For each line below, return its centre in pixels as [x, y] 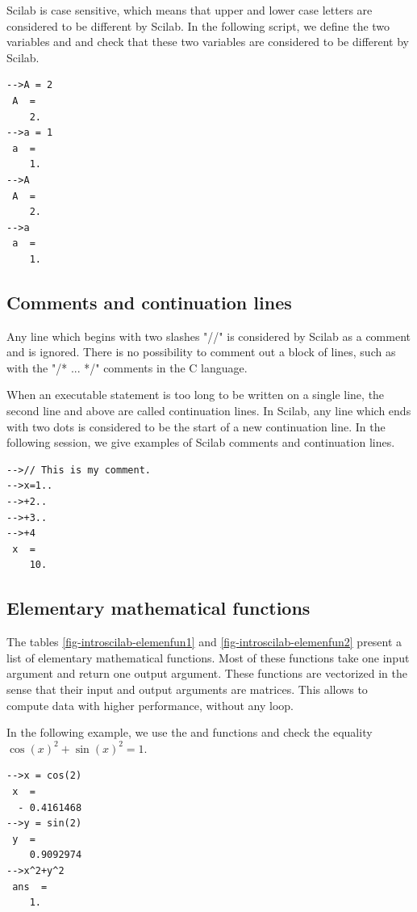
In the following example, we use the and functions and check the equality [190, 732]
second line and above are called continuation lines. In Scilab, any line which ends [209, 411]
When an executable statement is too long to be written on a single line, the [196, 395]
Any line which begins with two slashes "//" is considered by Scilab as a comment [208, 336]
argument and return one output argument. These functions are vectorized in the [207, 673]
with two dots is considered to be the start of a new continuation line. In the [196, 426]
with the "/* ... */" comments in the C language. [127, 367]
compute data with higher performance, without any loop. [150, 705]
